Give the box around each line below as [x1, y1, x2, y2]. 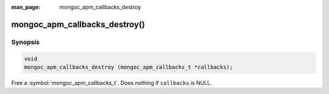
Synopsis [11, 38, 40, 46]
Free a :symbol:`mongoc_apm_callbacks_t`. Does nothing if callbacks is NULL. [11, 79, 213, 86]
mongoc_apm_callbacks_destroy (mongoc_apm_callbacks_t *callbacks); [24, 64, 233, 70]
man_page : [11, 4, 41, 10]
